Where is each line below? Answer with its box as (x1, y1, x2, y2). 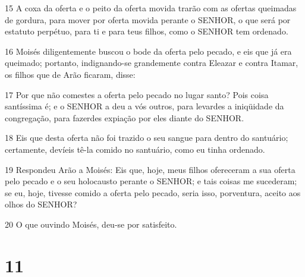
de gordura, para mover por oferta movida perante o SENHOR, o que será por (5, 13, 291, 26)
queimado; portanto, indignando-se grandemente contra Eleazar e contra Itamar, (5, 56, 298, 69)
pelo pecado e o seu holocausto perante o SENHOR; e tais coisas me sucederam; (5, 175, 297, 187)
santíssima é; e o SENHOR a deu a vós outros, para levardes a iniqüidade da (5, 100, 284, 112)
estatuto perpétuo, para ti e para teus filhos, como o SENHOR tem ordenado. (5, 25, 288, 37)
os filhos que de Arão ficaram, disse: (5, 68, 136, 80)
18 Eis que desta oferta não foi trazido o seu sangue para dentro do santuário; (5, 131, 288, 144)
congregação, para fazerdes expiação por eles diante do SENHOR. (5, 111, 244, 124)
